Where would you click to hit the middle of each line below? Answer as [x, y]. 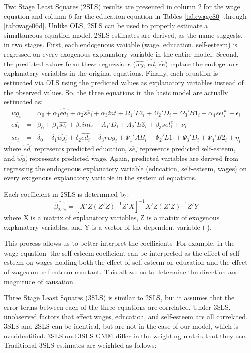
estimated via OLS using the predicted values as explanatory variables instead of [124, 82]
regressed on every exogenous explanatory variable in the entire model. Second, [121, 54]
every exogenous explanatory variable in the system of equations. [100, 178]
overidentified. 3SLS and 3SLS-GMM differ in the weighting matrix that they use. [125, 335]
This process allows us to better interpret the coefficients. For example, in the [119, 243]
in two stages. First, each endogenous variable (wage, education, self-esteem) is [121, 44]
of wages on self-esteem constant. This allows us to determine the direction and [122, 272]
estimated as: [24, 102]
